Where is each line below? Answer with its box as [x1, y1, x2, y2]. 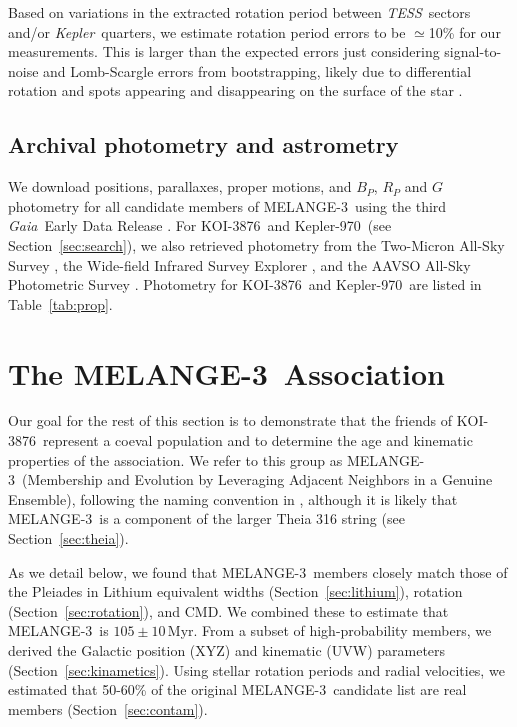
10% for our [428, 21, 501, 42]
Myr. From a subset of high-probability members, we [167, 620, 492, 641]
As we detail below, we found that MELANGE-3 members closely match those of [8, 561, 508, 582]
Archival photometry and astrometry [8, 129, 399, 160]
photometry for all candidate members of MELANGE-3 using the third [8, 195, 447, 216]
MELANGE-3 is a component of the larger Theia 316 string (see [8, 508, 405, 529]
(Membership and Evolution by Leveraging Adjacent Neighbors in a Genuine [21, 469, 493, 490]
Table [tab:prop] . [8, 293, 113, 314]
